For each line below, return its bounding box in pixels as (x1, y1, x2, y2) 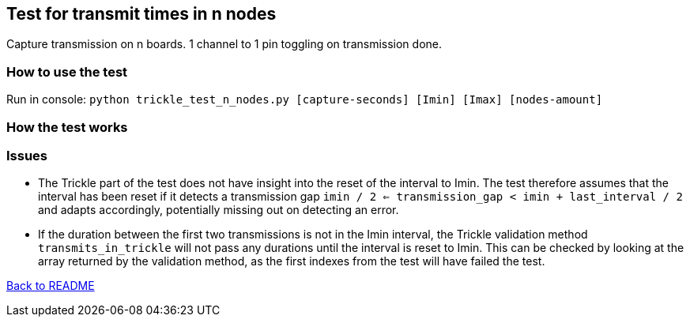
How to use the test (6, 63, 128, 80)
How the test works (6, 118, 128, 135)
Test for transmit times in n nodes (6, 4, 277, 24)
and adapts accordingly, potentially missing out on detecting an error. (38, 203, 399, 217)
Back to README (6, 279, 95, 293)
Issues (6, 147, 48, 163)
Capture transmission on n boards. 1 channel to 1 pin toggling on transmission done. (6, 37, 443, 51)
